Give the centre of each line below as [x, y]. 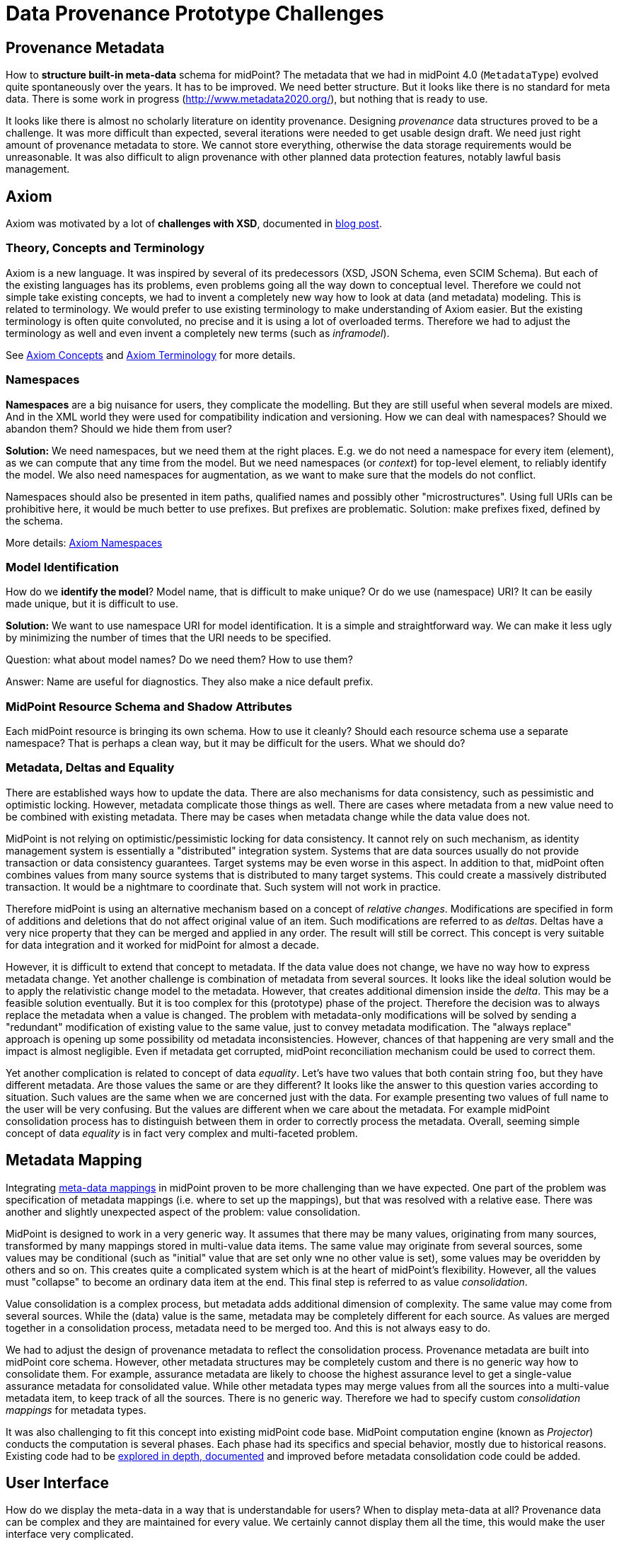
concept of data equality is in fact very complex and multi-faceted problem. [182, 1133]
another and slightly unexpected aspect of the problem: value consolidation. [183, 1211]
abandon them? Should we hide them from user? [119, 428]
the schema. [34, 520]
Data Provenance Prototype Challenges [195, 13]
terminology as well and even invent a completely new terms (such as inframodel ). [198, 333]
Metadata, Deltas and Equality [90, 768]
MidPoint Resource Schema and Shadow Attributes [149, 706]
